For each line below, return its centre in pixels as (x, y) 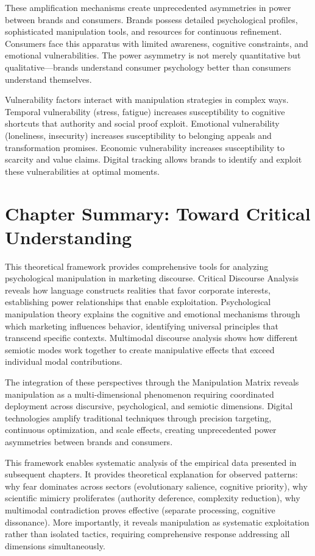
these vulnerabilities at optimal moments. (82, 171)
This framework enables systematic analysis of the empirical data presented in (151, 462)
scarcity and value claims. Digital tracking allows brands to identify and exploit (154, 159)
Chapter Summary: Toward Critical (158, 213)
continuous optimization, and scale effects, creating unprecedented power (141, 430)
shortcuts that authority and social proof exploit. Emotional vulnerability (142, 123)
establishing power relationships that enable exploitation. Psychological (138, 302)
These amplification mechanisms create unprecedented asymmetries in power (148, 7)
